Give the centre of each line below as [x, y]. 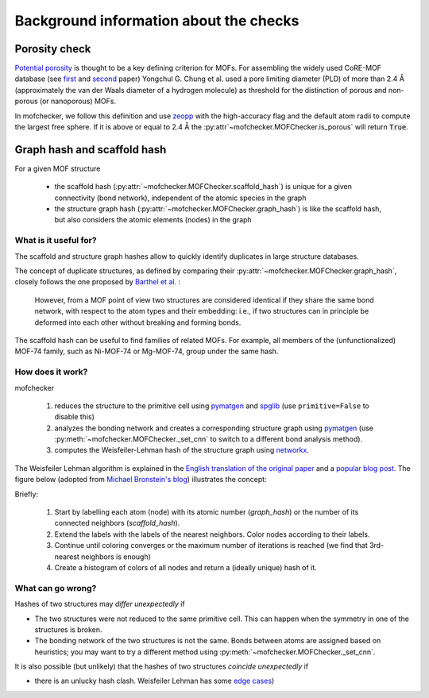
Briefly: [27, 494]
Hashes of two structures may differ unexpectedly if [100, 604]
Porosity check [53, 49]
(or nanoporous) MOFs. [78, 101]
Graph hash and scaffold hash [91, 150]
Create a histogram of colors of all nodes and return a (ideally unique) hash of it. [186, 567]
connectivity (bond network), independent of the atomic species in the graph [180, 198]
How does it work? [51, 372]
